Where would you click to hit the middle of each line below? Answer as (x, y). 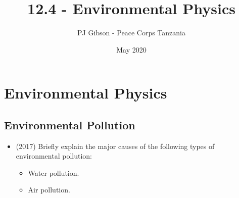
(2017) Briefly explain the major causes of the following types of (115, 146)
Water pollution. (54, 172)
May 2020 (131, 49)
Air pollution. (49, 190)
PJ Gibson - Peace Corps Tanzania (131, 33)
